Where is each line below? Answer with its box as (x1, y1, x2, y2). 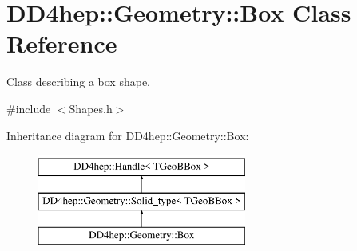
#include (6, 100, 51, 116)
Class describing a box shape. (6, 73, 151, 90)
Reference (6, 27, 117, 60)
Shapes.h (69, 100, 113, 116)
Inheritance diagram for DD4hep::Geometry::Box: (6, 127, 249, 143)
